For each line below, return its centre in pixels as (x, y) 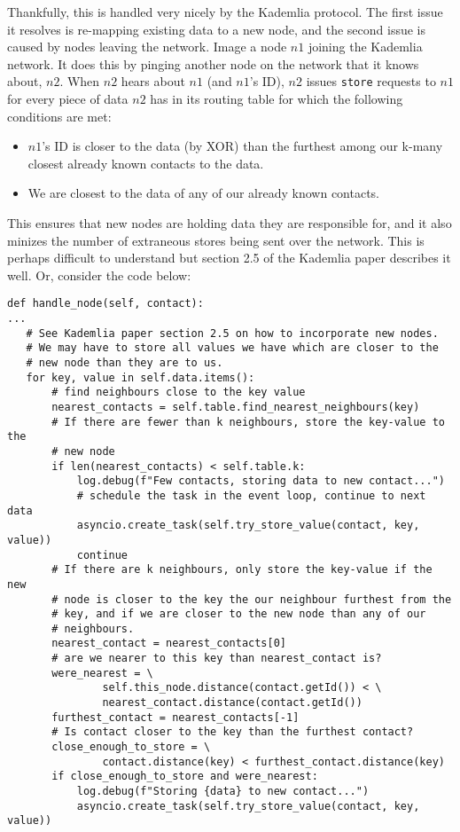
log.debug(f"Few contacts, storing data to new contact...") (261, 481)
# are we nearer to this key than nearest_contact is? (217, 659)
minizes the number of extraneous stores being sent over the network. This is (216, 240)
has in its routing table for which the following (277, 99)
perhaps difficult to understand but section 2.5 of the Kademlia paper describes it (229, 258)
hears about (153, 81)
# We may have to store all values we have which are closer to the (232, 348)
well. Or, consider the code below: (99, 275)
